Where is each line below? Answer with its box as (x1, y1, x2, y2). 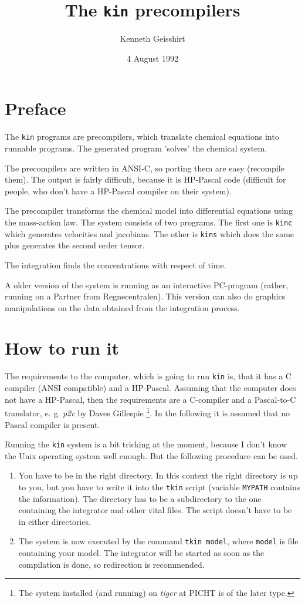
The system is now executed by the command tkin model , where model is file (18, 535, 299, 547)
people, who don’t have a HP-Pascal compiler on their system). (5, 184, 232, 197)
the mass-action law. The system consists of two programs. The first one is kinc (5, 216, 293, 228)
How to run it (5, 336, 119, 360)
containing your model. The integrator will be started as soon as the (18, 547, 265, 559)
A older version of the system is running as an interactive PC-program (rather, (5, 278, 289, 291)
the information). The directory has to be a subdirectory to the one (18, 492, 262, 504)
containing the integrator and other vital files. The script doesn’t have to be (18, 504, 292, 516)
